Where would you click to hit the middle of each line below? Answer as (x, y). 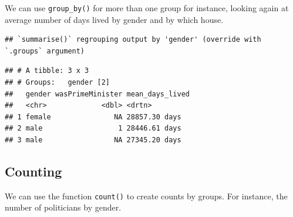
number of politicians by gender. (63, 207)
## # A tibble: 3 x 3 (47, 71)
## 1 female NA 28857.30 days (93, 117)
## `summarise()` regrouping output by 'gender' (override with (133, 40)
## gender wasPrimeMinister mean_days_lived (97, 94)
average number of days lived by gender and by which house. (114, 19)
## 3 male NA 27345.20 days (93, 140)
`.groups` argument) (45, 51)
